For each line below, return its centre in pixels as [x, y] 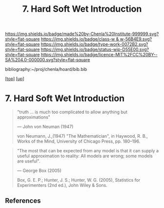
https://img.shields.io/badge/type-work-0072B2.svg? [94, 44]
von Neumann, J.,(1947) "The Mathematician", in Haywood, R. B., [82, 136]
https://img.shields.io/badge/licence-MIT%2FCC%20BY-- [99, 55]
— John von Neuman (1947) [45, 127]
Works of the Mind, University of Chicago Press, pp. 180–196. [79, 141]
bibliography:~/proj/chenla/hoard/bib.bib [46, 69]
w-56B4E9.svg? [136, 39]
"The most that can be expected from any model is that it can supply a [88, 151]
